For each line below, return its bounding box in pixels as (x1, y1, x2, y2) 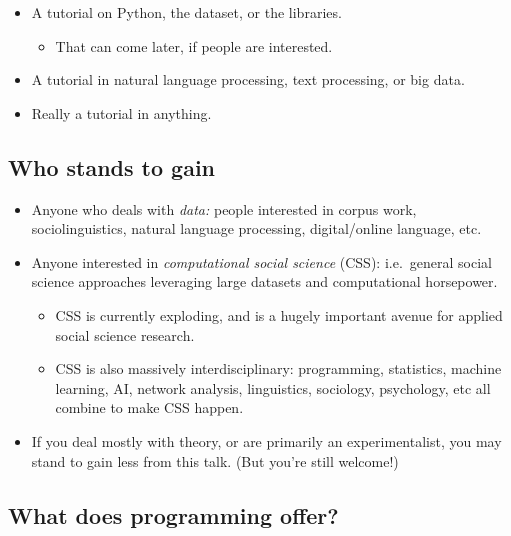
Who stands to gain (8, 151, 216, 182)
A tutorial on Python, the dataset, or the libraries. (31, 2, 342, 22)
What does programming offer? (8, 499, 339, 530)
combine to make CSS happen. (55, 397, 244, 418)
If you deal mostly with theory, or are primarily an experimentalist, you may (31, 430, 502, 451)
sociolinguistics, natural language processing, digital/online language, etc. (31, 218, 482, 239)
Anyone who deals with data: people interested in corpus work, (31, 198, 417, 219)
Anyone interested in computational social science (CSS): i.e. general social (31, 251, 492, 272)
